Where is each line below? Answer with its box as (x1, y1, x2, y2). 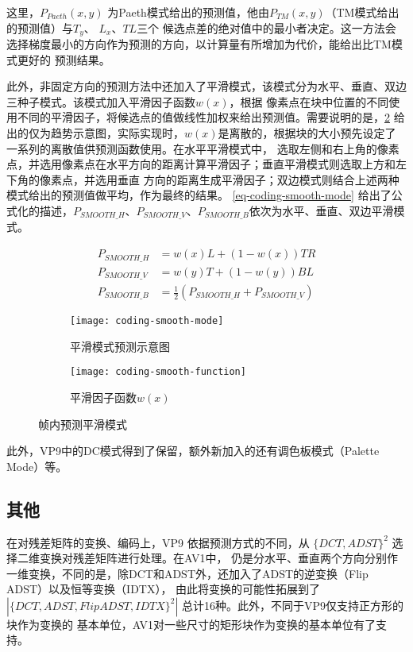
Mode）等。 (6, 457, 68, 474)
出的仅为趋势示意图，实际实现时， (6, 125, 184, 141)
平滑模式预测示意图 (70, 338, 170, 354)
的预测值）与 (6, 19, 73, 36)
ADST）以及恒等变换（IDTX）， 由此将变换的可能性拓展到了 (6, 581, 321, 597)
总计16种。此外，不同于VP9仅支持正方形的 (182, 596, 404, 613)
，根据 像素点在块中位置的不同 (229, 93, 389, 110)
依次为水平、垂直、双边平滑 (249, 202, 394, 218)
